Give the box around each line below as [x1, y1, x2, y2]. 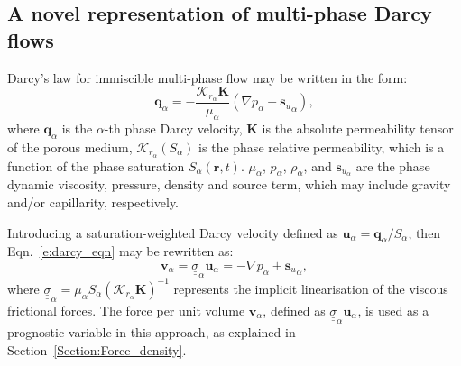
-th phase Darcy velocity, [104, 118, 243, 137]
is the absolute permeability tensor [262, 118, 454, 137]
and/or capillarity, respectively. [7, 192, 180, 211]
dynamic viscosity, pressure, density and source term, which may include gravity [7, 175, 451, 194]
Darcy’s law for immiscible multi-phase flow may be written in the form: [7, 68, 408, 87]
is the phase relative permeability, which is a [198, 137, 445, 156]
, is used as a [357, 300, 429, 319]
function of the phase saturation [7, 156, 185, 175]
